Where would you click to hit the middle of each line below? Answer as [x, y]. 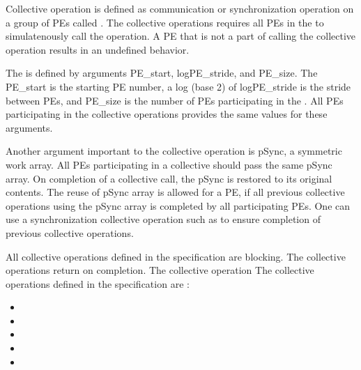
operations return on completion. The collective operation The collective [160, 270]
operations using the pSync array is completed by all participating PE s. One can [178, 205]
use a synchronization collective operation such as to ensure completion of [163, 219]
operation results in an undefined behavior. [98, 49]
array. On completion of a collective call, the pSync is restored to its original [169, 178]
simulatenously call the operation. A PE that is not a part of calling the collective [181, 36]
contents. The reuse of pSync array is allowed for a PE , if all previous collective [175, 192]
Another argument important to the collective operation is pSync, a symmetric [174, 151]
